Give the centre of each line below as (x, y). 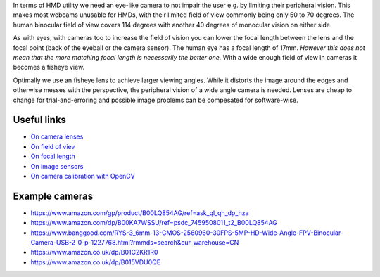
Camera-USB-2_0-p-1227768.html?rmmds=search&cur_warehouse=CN (135, 243)
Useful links (40, 120)
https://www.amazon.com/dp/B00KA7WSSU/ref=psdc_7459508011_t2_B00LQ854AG (154, 223)
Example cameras (53, 196)
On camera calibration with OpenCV (83, 176)
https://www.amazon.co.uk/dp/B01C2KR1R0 (94, 252)
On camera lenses (57, 136)
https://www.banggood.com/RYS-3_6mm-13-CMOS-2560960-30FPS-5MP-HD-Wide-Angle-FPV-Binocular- (187, 233)
